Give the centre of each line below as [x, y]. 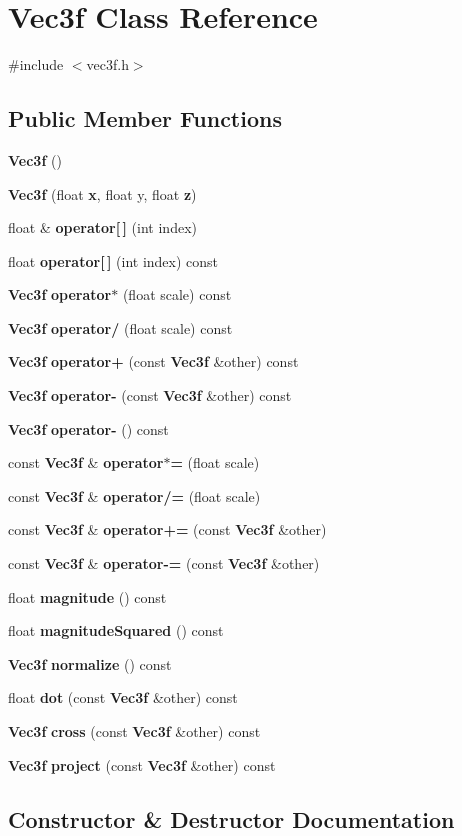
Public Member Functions [145, 118]
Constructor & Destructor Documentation [231, 818]
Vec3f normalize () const [90, 663]
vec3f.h [107, 64]
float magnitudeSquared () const [116, 630]
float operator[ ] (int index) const [113, 260]
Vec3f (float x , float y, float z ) [102, 193]
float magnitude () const [87, 596]
